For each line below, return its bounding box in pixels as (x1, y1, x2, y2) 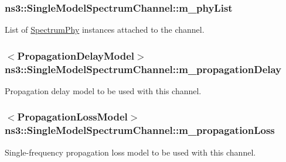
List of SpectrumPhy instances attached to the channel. (5, 23, 205, 36)
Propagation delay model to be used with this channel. (5, 84, 202, 96)
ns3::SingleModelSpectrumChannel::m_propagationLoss (5, 123, 275, 137)
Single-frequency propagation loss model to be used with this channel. (5, 146, 256, 158)
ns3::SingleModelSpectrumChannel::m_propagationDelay (5, 61, 282, 76)
